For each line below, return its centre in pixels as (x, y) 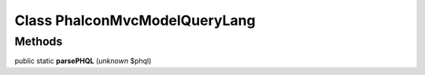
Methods (39, 41)
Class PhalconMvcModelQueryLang (135, 20)
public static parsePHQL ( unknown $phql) (83, 61)
